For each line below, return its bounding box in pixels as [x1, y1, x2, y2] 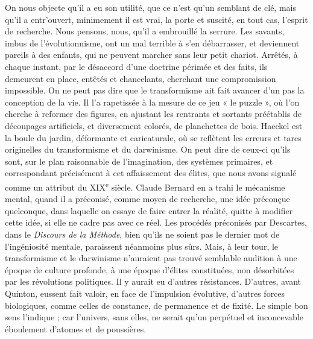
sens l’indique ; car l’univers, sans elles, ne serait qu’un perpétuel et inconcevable [5, 311, 303, 323]
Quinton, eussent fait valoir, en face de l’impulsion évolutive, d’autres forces [5, 287, 285, 299]
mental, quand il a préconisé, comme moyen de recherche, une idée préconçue [5, 192, 290, 205]
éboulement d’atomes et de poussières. [5, 322, 147, 335]
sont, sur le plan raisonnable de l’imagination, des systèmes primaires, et [5, 154, 273, 167]
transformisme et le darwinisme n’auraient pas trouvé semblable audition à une [5, 252, 297, 264]
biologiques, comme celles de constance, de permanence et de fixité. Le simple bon [5, 299, 308, 311]
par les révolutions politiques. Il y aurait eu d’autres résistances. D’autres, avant [5, 275, 302, 288]
